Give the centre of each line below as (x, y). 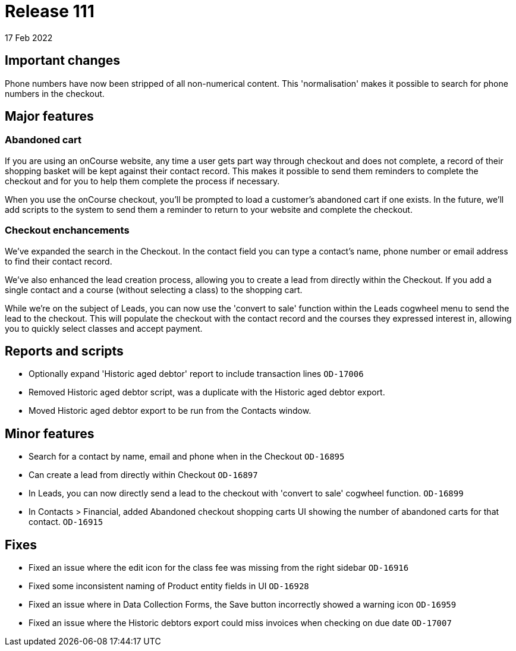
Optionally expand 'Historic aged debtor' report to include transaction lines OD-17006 (196, 374)
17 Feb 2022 (29, 37)
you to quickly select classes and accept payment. (104, 328)
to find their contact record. (59, 261)
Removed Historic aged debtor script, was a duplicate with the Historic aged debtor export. (207, 392)
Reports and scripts (64, 351)
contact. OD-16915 (66, 522)
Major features (49, 117)
